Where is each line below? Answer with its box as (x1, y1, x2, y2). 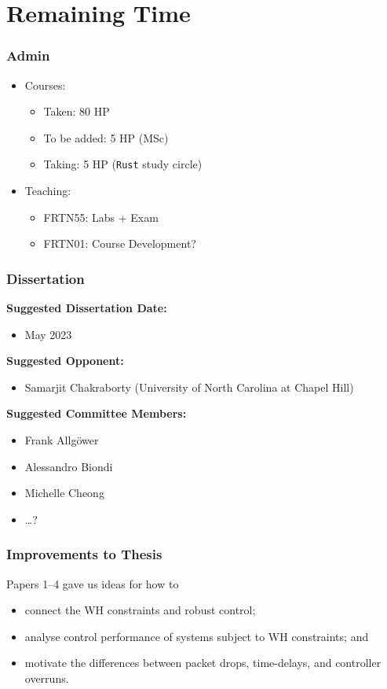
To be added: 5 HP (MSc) (43, 129, 169, 146)
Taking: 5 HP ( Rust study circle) (43, 156, 203, 172)
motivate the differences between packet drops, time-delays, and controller (24, 654, 382, 671)
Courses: (24, 76, 66, 93)
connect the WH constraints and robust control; (24, 602, 256, 618)
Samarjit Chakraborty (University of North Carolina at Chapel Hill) (24, 378, 354, 395)
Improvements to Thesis (6, 544, 162, 564)
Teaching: (24, 182, 71, 199)
